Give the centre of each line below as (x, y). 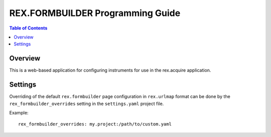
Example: (19, 112)
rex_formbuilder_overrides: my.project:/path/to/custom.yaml (95, 124)
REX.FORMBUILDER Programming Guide (95, 13)
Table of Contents (28, 28)
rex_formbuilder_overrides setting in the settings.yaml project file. (87, 103)
